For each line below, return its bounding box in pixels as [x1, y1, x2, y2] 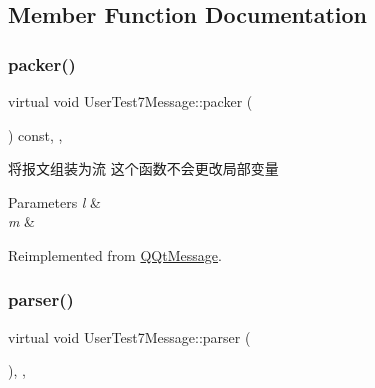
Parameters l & [8, 191, 102, 212]
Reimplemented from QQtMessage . [8, 244, 222, 265]
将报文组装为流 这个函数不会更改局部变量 [8, 158, 279, 179]
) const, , [8, 124, 63, 145]
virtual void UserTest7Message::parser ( [8, 326, 251, 347]
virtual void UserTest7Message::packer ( [8, 91, 253, 111]
